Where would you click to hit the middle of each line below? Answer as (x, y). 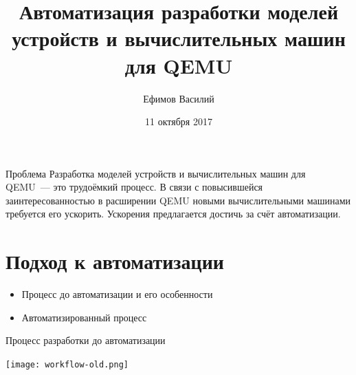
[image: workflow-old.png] (67, 364)
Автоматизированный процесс (84, 317)
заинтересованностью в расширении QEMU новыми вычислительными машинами (178, 200)
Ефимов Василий (179, 98)
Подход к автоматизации (115, 261)
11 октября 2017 (179, 121)
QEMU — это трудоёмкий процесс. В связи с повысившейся (134, 187)
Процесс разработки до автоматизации (86, 340)
